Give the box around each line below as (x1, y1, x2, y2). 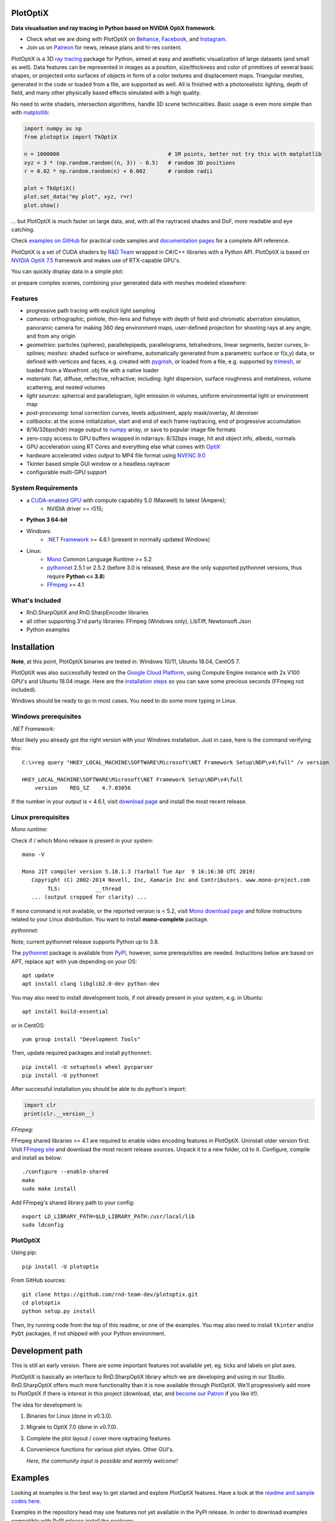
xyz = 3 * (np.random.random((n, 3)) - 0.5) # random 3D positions (24, 159, 235, 166)
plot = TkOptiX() (24, 184, 76, 192)
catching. (11, 226, 35, 233)
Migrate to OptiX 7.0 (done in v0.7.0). (26, 1424, 118, 1431)
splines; (26, 349, 46, 357)
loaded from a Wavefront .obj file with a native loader (26, 366, 159, 374)
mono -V (22, 851, 45, 858)
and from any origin (26, 332, 76, 340)
